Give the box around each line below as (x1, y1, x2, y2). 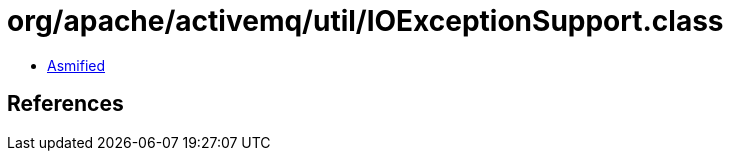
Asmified (47, 56, 106, 74)
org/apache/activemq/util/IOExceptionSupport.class (7, 4, 724, 38)
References (7, 91, 124, 117)
